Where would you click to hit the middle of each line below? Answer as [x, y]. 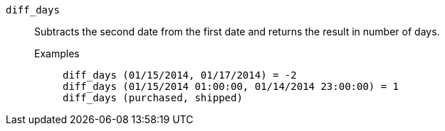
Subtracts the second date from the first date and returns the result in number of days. [237, 32]
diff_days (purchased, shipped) [153, 98]
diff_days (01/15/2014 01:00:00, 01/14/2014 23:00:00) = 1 [231, 86]
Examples [57, 53]
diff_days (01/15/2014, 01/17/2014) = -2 [180, 75]
